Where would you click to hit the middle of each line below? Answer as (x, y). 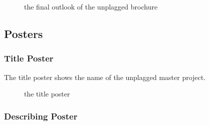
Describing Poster (41, 116)
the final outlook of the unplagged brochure (91, 6)
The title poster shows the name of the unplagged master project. (105, 77)
